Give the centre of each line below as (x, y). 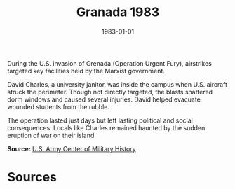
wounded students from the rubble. (59, 106)
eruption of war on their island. (52, 135)
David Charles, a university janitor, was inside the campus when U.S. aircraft (117, 84)
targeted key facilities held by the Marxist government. (86, 71)
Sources (32, 177)
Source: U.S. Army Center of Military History (72, 148)
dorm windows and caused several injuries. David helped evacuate (104, 99)
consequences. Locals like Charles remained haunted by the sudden (106, 127)
